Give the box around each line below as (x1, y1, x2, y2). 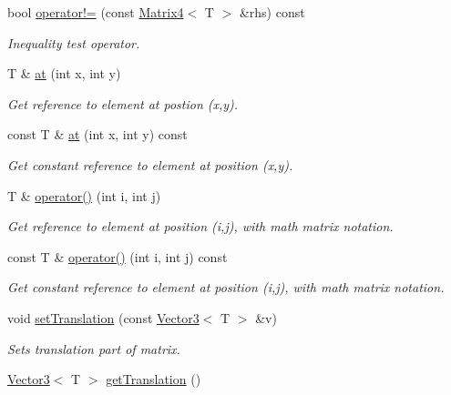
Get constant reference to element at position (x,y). (7, 155, 293, 174)
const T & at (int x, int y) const (7, 125, 188, 144)
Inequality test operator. (7, 33, 140, 52)
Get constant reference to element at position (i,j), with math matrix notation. (7, 278, 445, 297)
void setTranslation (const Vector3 (7, 308, 200, 327)
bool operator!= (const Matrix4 (7, 3, 184, 21)
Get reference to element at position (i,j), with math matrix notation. (7, 217, 394, 236)
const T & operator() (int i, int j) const (7, 247, 228, 266)
